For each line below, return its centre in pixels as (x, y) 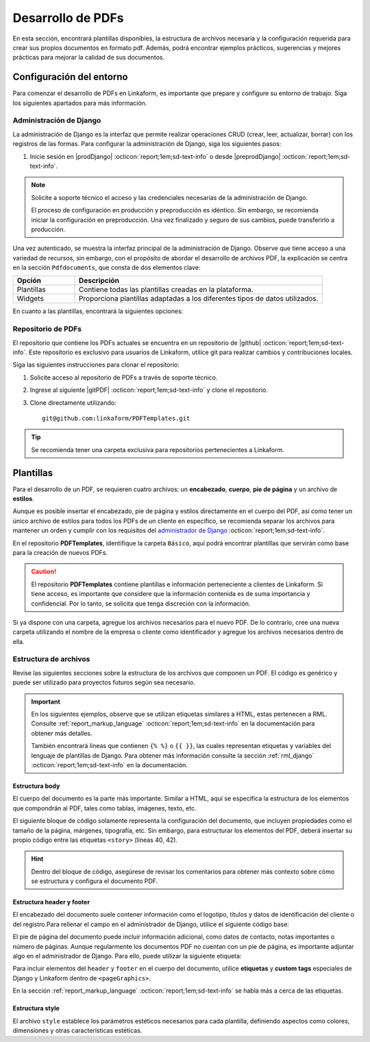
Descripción (99, 281)
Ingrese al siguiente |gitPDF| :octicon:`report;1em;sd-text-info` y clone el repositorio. (149, 390)
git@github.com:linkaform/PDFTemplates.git (116, 418)
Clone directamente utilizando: (73, 402)
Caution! (44, 571)
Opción (29, 281)
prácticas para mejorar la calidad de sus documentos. (88, 58)
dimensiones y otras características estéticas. (77, 1030)
